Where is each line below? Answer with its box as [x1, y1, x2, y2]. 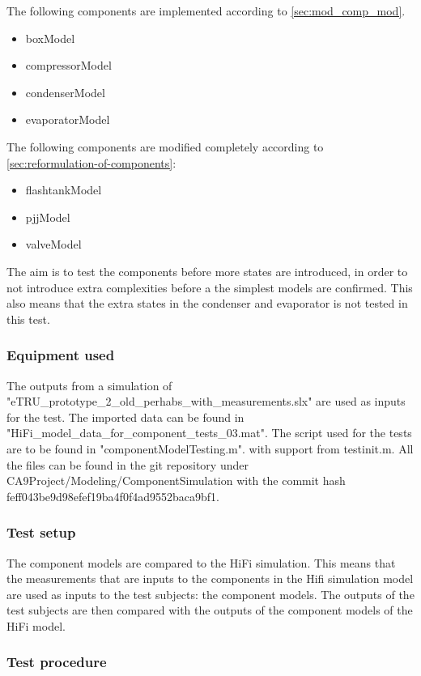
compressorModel [25, 57, 112, 74]
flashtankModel [25, 181, 102, 198]
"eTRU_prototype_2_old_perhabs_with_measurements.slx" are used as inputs [6, 393, 406, 410]
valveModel [25, 236, 82, 253]
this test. [6, 310, 50, 327]
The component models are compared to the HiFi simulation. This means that [6, 554, 396, 571]
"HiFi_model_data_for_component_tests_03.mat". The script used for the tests [6, 424, 412, 441]
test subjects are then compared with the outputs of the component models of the [6, 602, 413, 619]
